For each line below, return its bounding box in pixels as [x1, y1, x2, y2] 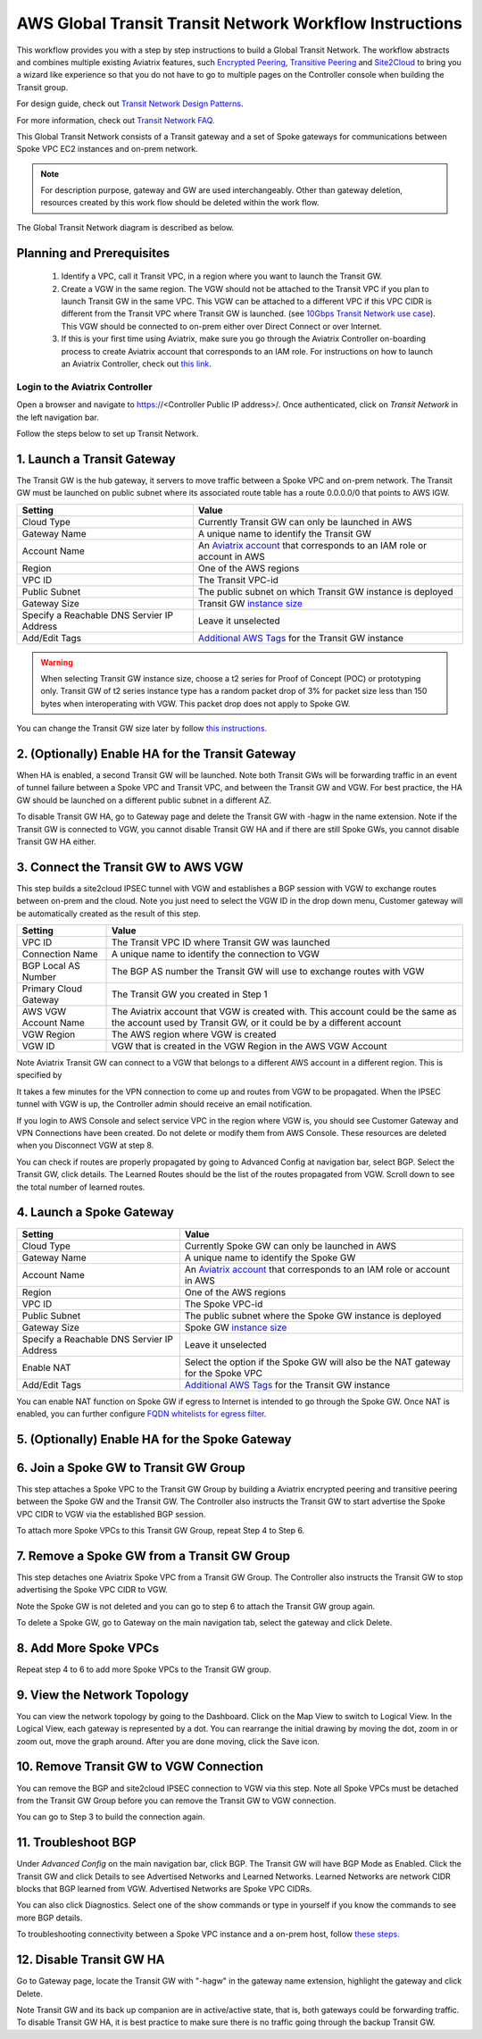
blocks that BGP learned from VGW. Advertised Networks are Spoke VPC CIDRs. [16, 1884, 312, 1894]
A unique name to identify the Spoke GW [184, 1251, 356, 1264]
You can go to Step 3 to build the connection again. [16, 1811, 205, 1822]
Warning [40, 656, 73, 667]
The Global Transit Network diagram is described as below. [16, 221, 235, 232]
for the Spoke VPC [184, 1366, 263, 1379]
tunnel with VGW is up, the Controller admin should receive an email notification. [16, 1099, 312, 1109]
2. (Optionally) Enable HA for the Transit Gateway [16, 746, 296, 761]
